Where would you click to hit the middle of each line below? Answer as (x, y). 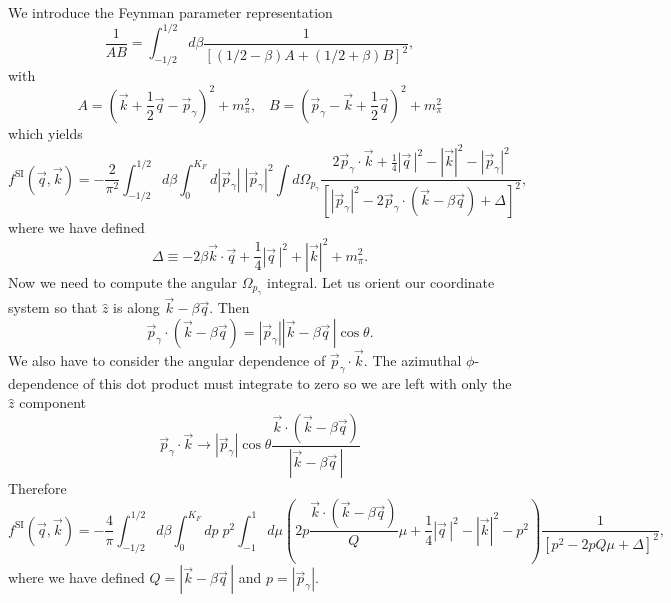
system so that (53, 307)
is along (136, 307)
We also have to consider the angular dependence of (167, 359)
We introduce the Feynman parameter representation (170, 12)
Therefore (37, 487)
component (53, 402)
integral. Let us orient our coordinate (381, 281)
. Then (229, 307)
